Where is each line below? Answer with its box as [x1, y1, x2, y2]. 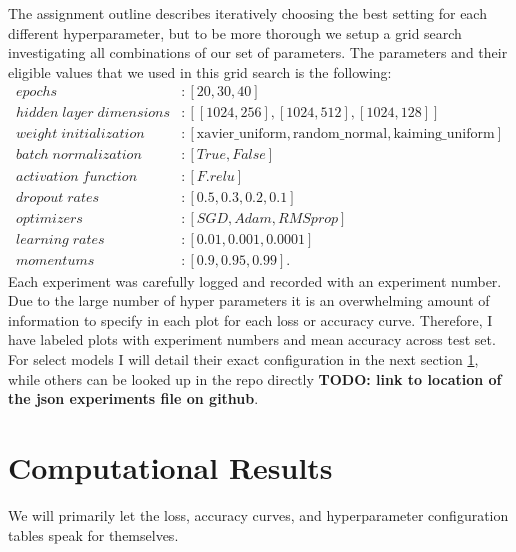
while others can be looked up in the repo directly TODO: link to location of [8, 368, 502, 389]
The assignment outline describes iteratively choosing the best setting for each [8, 3, 487, 23]
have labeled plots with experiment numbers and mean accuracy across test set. [8, 329, 496, 350]
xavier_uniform [196, 127, 287, 142]
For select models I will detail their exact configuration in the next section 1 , [8, 349, 479, 370]
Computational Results [8, 447, 333, 487]
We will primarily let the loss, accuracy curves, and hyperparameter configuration [8, 504, 509, 525]
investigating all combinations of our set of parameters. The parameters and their [8, 42, 508, 63]
